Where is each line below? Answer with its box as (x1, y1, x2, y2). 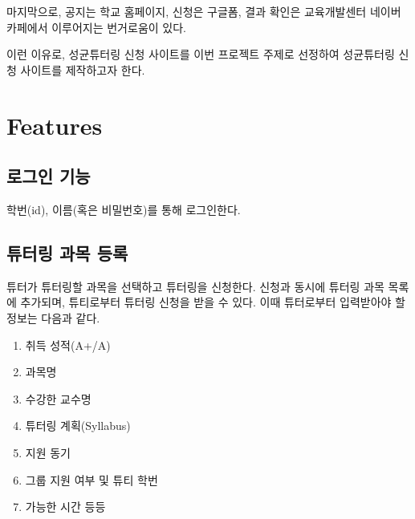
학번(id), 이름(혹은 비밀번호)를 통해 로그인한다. (6, 201, 241, 217)
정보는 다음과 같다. (6, 309, 100, 326)
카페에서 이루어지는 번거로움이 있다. (6, 18, 186, 35)
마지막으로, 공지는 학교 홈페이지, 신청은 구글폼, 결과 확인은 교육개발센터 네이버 (6, 3, 401, 19)
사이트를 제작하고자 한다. (20, 61, 145, 78)
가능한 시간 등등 (25, 498, 106, 515)
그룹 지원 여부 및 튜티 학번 (25, 471, 158, 488)
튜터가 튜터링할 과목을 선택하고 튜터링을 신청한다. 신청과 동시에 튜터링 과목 (6, 278, 384, 294)
